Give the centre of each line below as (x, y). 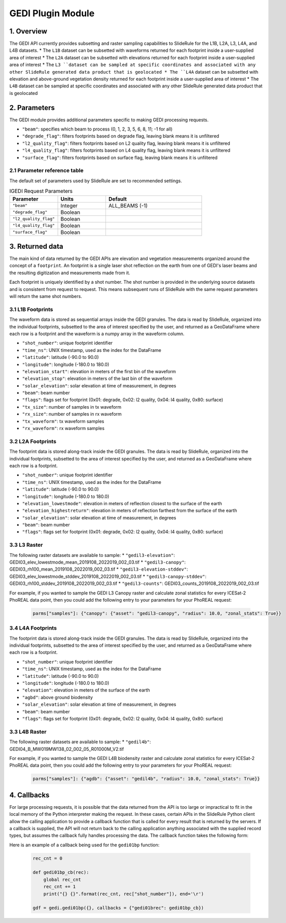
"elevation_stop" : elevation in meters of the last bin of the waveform (97, 379)
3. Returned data (36, 246)
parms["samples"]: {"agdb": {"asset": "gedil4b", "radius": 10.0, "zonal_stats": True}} (147, 779)
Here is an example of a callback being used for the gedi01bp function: (84, 845)
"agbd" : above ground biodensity (58, 697)
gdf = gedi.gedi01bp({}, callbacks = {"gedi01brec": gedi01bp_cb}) (118, 908)
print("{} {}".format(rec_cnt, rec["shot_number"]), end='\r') (124, 894)
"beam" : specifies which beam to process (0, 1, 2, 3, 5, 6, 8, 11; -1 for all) (97, 129)
